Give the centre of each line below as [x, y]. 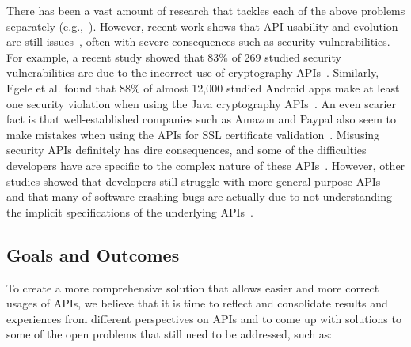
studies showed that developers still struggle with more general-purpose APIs [194, 181]
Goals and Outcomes [93, 254]
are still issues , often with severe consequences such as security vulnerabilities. [198, 41]
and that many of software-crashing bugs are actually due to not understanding [200, 196]
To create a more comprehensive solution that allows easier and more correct [193, 287]
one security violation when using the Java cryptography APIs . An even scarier [202, 103]
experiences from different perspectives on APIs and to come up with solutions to [204, 318]
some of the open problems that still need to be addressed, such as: [169, 334]
